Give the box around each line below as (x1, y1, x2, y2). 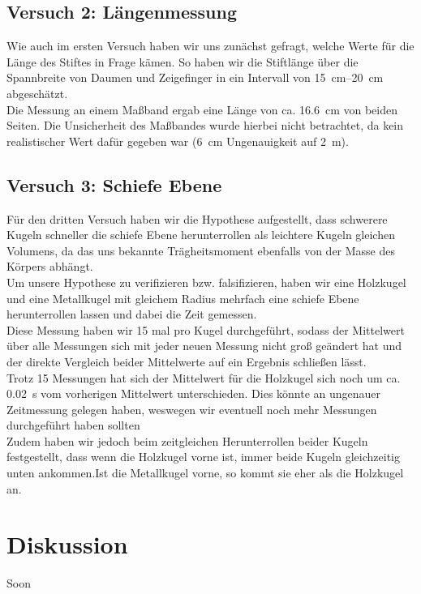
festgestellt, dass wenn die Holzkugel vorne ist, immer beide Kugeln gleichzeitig (6, 448, 400, 465)
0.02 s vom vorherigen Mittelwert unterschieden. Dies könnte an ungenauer (6, 385, 381, 402)
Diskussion (6, 528, 128, 561)
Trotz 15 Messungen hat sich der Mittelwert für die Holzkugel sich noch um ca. (6, 369, 401, 386)
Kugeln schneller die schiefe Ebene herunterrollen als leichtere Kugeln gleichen (6, 226, 395, 243)
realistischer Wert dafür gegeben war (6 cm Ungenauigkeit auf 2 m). (6, 132, 349, 149)
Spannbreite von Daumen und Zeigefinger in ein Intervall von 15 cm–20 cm (6, 69, 384, 86)
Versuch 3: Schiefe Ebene (6, 172, 222, 197)
